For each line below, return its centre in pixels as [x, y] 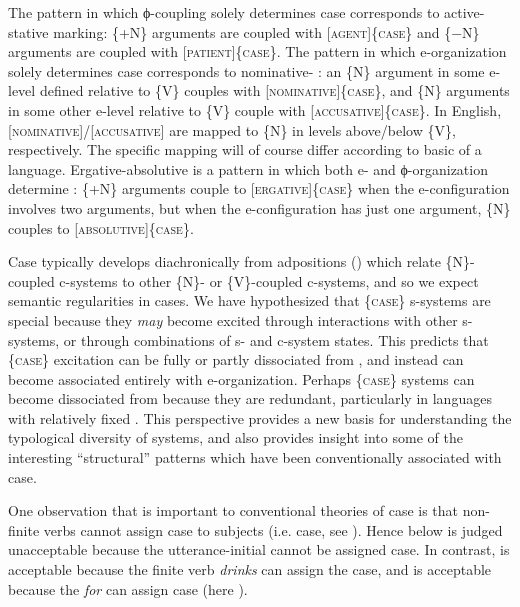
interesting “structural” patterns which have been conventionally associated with [255, 457]
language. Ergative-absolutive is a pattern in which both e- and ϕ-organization [248, 168]
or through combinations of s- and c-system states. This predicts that [276, 339]
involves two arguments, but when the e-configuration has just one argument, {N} [259, 207]
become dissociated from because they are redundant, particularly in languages [250, 398]
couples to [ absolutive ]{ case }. [101, 227]
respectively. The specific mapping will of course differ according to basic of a [245, 149]
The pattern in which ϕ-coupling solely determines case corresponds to [224, 12]
